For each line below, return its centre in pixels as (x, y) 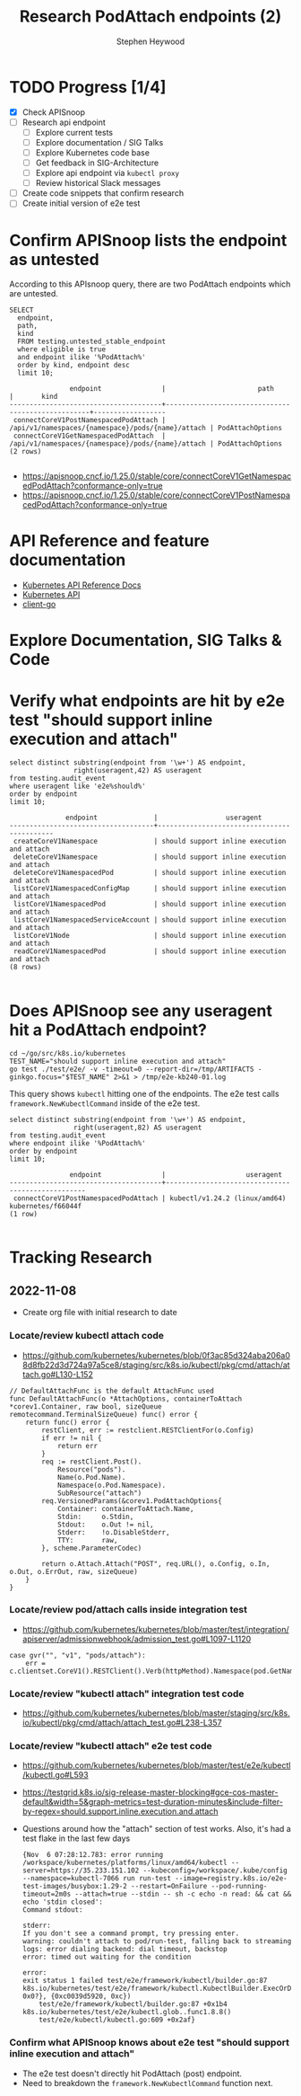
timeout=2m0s (47, 1894)
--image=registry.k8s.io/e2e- (231, 1879)
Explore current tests (74, 132)
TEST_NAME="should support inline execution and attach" (118, 1062)
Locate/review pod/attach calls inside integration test (129, 1610)
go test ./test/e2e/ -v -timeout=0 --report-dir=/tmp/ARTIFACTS (132, 1070)
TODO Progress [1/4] (88, 87)
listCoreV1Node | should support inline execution (150, 936)
